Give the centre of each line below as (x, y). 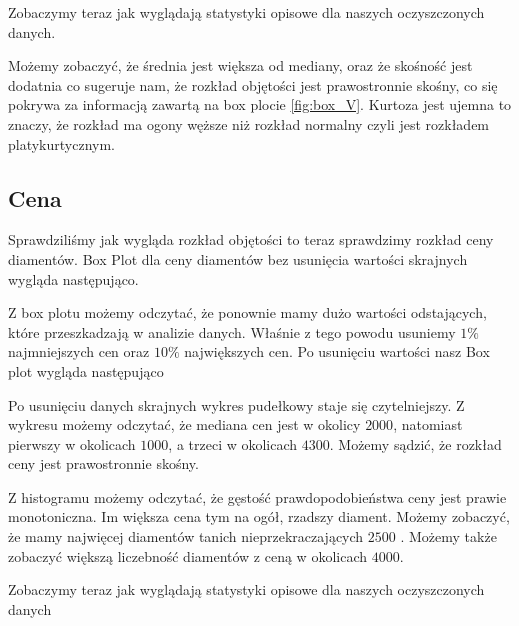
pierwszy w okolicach (72, 443)
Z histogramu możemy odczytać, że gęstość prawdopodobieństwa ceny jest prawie (257, 496)
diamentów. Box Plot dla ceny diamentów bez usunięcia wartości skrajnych (238, 258)
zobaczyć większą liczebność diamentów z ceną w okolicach (188, 555)
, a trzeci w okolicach (233, 443)
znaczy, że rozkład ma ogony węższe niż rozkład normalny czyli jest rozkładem (249, 123)
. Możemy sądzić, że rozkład (415, 443)
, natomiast (428, 424)
